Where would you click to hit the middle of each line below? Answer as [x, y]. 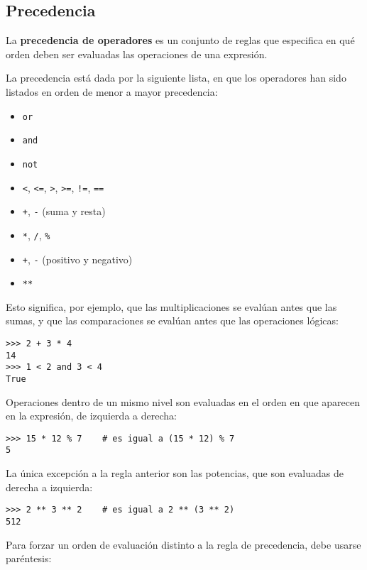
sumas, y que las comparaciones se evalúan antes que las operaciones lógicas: [172, 320]
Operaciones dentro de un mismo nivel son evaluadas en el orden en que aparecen [183, 401]
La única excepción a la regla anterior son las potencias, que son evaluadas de [175, 473]
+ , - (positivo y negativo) [77, 259]
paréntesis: [29, 558]
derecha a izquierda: [49, 487]
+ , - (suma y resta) [64, 211]
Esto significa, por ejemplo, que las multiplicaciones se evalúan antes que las [171, 306]
